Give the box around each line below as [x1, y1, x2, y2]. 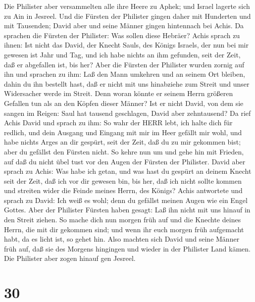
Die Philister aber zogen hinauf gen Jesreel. [4, 253, 136, 263]
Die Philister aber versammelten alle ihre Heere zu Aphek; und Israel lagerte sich [4, 1, 250, 11]
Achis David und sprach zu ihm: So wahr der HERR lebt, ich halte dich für [4, 117, 233, 128]
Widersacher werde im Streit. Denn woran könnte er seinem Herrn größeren [4, 88, 233, 99]
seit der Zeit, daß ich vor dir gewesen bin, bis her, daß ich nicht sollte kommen [4, 175, 242, 186]
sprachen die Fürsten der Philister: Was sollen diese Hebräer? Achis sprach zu [4, 30, 240, 40]
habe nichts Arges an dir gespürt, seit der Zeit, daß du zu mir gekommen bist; [4, 137, 241, 147]
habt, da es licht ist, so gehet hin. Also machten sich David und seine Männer [4, 234, 240, 244]
